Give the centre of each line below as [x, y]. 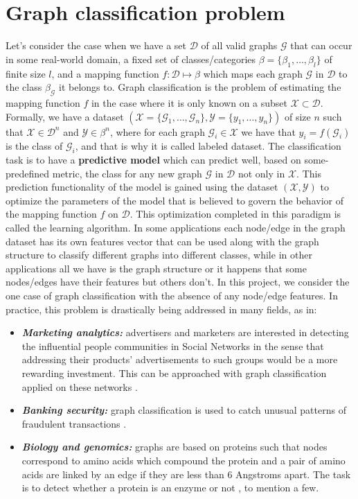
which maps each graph [253, 73]
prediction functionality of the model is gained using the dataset [142, 187]
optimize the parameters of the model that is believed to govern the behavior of [174, 200]
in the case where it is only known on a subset [189, 102]
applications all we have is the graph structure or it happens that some [156, 268]
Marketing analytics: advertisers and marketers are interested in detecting [185, 332]
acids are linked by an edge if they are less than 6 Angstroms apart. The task [186, 474]
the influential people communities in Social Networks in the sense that [173, 345]
